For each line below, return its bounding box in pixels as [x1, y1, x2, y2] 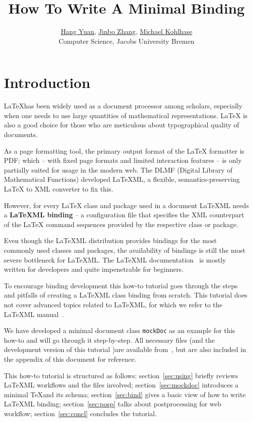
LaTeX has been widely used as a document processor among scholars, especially [4, 101, 243, 111]
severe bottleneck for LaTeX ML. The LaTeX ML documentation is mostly [4, 254, 226, 264]
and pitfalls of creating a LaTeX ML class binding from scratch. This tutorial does [4, 290, 248, 300]
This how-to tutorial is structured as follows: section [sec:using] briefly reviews [4, 370, 238, 380]
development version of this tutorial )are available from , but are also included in [4, 344, 246, 354]
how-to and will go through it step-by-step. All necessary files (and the [4, 334, 215, 345]
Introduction [4, 72, 90, 92]
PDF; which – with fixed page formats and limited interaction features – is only [4, 155, 242, 165]
